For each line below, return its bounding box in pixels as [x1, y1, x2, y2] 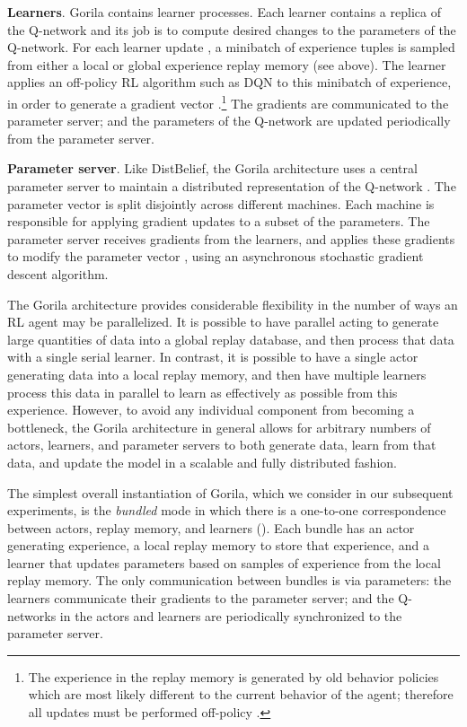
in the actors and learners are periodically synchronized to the [59, 606, 402, 625]
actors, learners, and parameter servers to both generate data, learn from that [7, 435, 436, 454]
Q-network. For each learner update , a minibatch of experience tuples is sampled [7, 38, 455, 57]
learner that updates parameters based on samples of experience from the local [7, 553, 441, 572]
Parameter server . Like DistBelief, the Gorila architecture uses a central [7, 159, 418, 178]
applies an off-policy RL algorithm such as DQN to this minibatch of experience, [7, 73, 452, 92]
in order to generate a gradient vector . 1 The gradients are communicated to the [7, 91, 449, 112]
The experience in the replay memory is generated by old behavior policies [28, 667, 439, 686]
